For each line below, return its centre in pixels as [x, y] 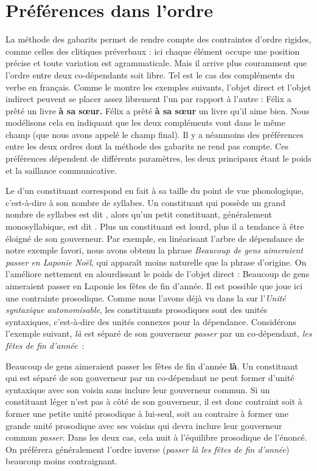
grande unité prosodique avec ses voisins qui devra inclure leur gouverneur [144, 425]
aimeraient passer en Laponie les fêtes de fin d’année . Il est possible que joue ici [154, 286]
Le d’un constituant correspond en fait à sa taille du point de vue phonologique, [155, 191]
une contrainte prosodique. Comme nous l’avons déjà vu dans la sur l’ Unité [146, 297]
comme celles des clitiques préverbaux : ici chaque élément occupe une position [153, 51]
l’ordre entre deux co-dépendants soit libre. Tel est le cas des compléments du [150, 74]
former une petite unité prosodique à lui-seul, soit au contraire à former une [147, 413]
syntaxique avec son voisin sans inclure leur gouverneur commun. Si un [138, 389]
